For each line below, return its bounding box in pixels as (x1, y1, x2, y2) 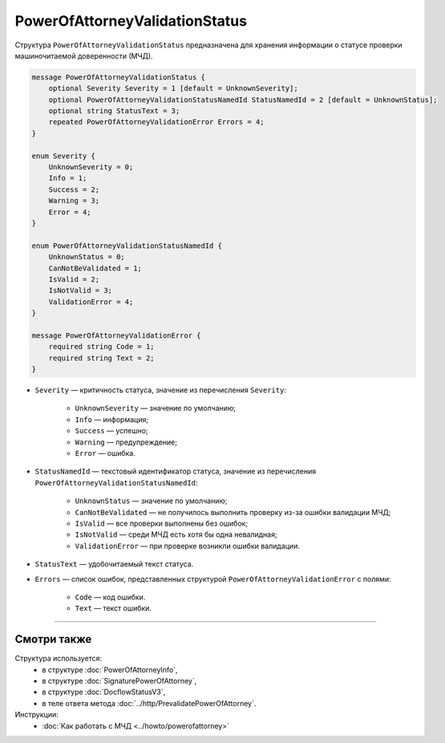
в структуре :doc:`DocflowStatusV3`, (42, 687, 166, 697)
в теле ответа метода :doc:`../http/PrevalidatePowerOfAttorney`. (42, 698, 257, 708)
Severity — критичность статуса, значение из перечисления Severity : (34, 385, 286, 395)
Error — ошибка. (75, 449, 136, 458)
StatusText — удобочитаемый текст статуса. (34, 559, 194, 569)
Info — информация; (75, 414, 148, 424)
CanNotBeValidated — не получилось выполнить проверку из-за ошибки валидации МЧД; (75, 507, 391, 517)
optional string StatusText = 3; (48, 107, 180, 116)
